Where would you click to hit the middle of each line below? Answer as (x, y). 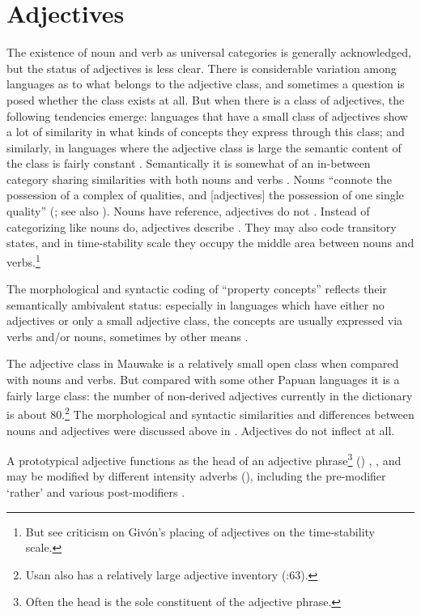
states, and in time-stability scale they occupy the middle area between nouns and (210, 243)
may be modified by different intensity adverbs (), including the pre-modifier (196, 476)
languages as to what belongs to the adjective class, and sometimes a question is (206, 84)
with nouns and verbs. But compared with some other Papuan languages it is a (203, 380)
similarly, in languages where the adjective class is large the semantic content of (204, 147)
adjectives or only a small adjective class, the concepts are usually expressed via (205, 320)
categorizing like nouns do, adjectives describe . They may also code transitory (202, 226)
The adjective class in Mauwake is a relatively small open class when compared (203, 363)
